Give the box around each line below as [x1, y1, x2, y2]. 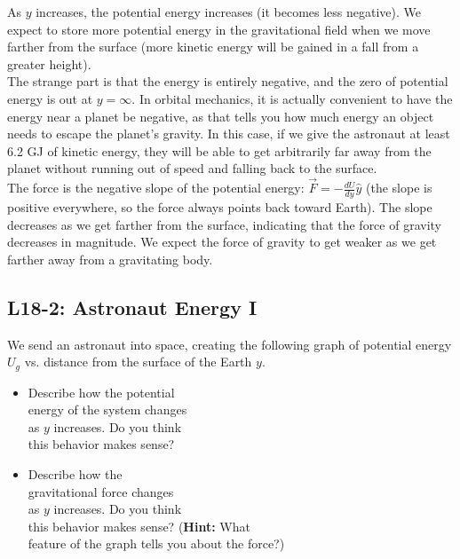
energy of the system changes [28, 400, 187, 419]
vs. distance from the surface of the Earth [24, 352, 252, 371]
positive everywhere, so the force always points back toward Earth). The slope [7, 197, 432, 216]
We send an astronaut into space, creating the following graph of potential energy [7, 335, 452, 353]
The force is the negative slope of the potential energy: [7, 178, 305, 197]
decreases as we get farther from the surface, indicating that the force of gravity [7, 215, 441, 233]
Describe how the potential [28, 382, 175, 401]
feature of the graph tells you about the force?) [28, 534, 285, 553]
